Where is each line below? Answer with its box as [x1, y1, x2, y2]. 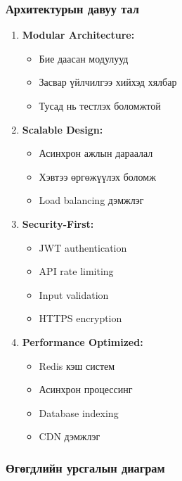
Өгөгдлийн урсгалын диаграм [6, 458, 165, 476]
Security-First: [22, 216, 94, 231]
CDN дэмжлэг [39, 429, 100, 444]
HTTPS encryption [39, 311, 122, 326]
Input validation [39, 287, 109, 302]
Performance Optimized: [22, 334, 143, 349]
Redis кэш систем [39, 358, 115, 373]
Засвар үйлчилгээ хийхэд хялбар [39, 75, 177, 89]
